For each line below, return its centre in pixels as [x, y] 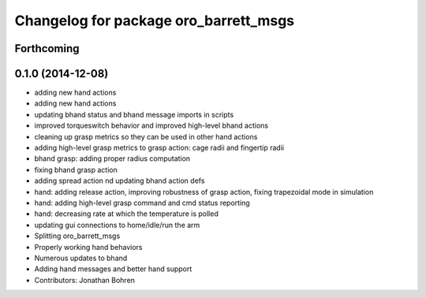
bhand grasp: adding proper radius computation [112, 158]
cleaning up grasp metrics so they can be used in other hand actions [146, 136]
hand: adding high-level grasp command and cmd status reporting [142, 203]
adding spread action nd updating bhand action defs [120, 181]
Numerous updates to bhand [81, 258]
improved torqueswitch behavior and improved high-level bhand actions [151, 125]
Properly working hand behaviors [88, 247]
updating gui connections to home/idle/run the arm [117, 225]
